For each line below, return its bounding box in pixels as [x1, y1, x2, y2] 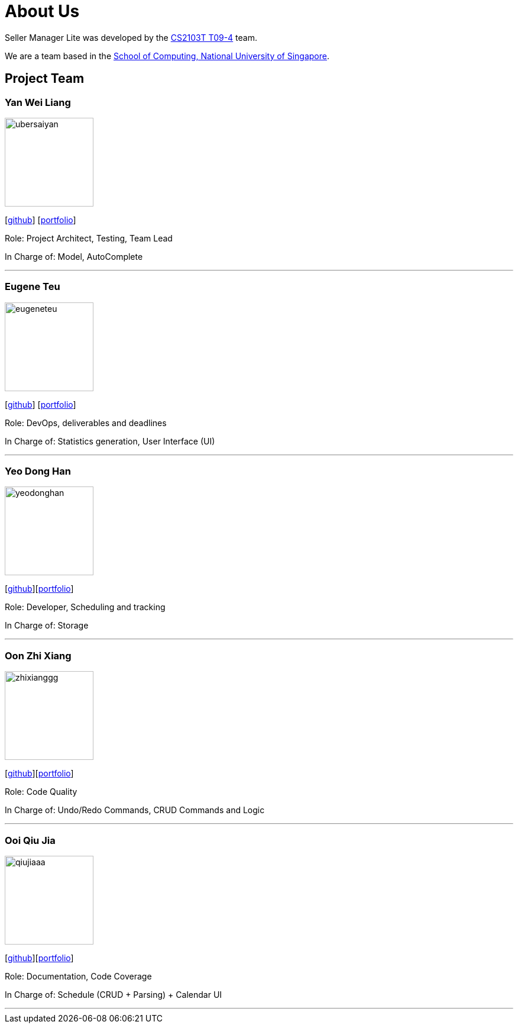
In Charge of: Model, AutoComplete [5, 251, 143, 262]
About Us [5, 1, 80, 21]
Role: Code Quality [5, 787, 77, 797]
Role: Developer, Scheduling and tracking [5, 602, 166, 613]
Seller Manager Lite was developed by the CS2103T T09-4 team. [5, 32, 258, 43]
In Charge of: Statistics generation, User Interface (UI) [5, 436, 215, 446]
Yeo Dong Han [5, 465, 71, 478]
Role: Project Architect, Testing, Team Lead [5, 233, 173, 243]
